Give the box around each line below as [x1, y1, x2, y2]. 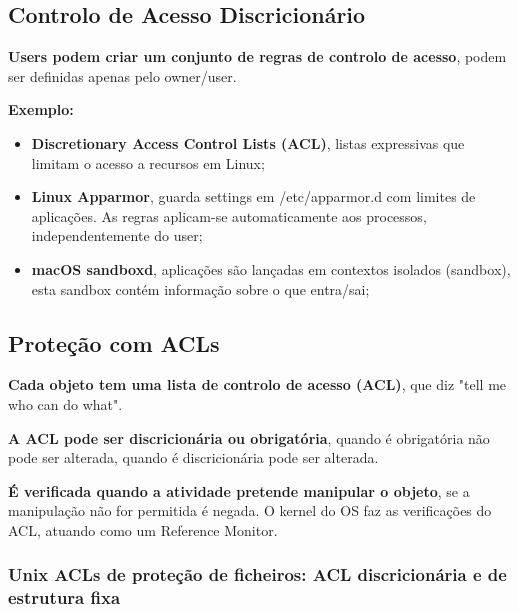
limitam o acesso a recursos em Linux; [31, 152, 265, 173]
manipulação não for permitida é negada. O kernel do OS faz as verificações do [8, 500, 492, 521]
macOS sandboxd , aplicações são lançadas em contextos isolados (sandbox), [31, 258, 511, 279]
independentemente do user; [31, 225, 203, 246]
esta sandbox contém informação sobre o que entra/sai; [31, 278, 370, 299]
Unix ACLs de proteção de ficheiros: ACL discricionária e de [8, 562, 507, 587]
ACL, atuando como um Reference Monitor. [8, 519, 278, 540]
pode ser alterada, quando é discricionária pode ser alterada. [8, 447, 379, 468]
